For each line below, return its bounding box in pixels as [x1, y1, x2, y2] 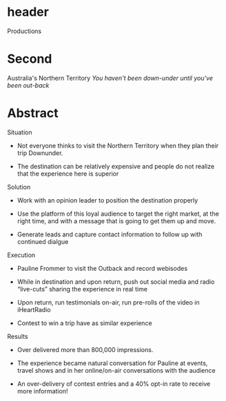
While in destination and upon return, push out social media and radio [17, 277, 215, 286]
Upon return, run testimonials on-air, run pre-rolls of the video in [17, 298, 200, 307]
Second [7, 51, 52, 67]
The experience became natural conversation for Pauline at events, [17, 359, 208, 367]
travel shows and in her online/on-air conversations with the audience [17, 366, 216, 374]
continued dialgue [17, 237, 69, 245]
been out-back [7, 81, 50, 90]
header [7, 4, 50, 20]
